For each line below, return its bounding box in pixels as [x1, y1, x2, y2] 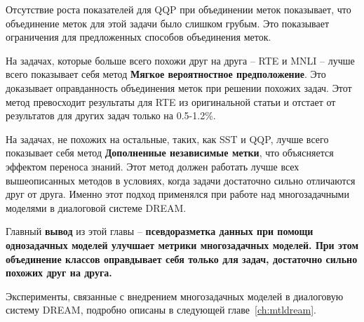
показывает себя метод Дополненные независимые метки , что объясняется [6, 145, 334, 160]
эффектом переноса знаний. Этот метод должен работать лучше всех [6, 159, 299, 173]
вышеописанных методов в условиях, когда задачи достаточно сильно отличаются [6, 173, 356, 187]
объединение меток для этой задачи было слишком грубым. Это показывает [6, 15, 330, 30]
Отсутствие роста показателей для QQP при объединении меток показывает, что [6, 2, 351, 16]
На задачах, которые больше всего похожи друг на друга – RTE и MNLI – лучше [6, 53, 355, 67]
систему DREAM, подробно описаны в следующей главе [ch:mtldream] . [6, 302, 316, 317]
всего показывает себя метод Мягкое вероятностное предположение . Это [6, 67, 326, 81]
